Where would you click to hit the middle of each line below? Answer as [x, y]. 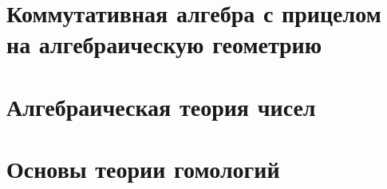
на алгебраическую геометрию [164, 44]
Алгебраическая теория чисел [161, 106]
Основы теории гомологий [143, 169]
